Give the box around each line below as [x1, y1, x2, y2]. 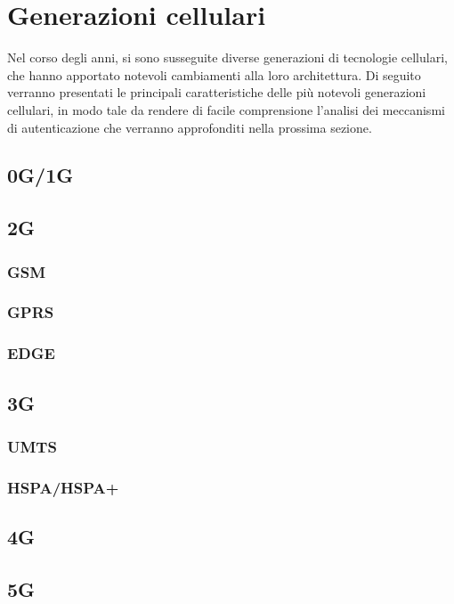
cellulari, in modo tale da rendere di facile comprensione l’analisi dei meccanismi [7, 100, 445, 118]
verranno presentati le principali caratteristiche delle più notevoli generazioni [7, 83, 426, 102]
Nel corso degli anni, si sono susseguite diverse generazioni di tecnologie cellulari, [7, 48, 448, 67]
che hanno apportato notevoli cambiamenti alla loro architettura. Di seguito [7, 65, 421, 84]
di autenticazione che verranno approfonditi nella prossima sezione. [7, 118, 372, 136]
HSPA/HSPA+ [7, 476, 119, 498]
